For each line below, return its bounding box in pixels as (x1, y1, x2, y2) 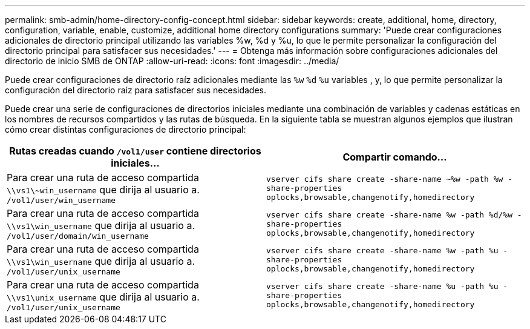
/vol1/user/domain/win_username (7, 231, 149, 241)
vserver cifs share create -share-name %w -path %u (266, 246, 499, 255)
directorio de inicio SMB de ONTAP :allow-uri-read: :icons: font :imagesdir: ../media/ (5, 56, 339, 66)
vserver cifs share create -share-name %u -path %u (266, 282, 499, 291)
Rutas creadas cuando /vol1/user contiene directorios (9, 145, 261, 157)
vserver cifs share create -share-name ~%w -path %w (266, 174, 503, 184)
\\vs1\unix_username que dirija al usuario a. (7, 291, 200, 303)
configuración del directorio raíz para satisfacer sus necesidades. (5, 85, 267, 95)
